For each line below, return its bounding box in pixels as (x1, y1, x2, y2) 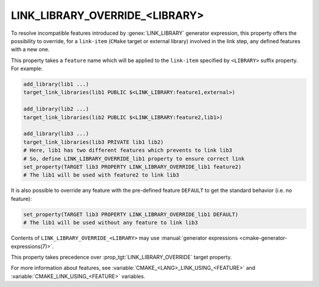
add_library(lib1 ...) (23, 81, 89, 88)
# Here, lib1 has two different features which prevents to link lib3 (23, 147, 233, 154)
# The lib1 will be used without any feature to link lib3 (23, 219, 198, 226)
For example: (11, 65, 43, 72)
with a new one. (11, 46, 50, 53)
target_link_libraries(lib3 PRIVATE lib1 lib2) (23, 139, 164, 145)
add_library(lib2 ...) (23, 106, 89, 112)
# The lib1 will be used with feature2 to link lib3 (23, 172, 180, 178)
